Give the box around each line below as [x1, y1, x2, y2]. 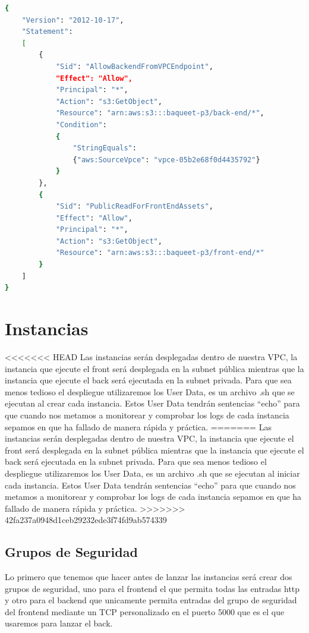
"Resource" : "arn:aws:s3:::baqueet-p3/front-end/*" [55, 248, 264, 257]
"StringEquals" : [72, 144, 137, 153]
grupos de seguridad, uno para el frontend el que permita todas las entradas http [5, 582, 300, 594]
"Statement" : [21, 27, 73, 36]
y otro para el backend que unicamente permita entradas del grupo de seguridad [5, 594, 297, 606]
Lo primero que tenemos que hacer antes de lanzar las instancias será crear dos [5, 571, 292, 583]
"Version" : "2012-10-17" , [21, 15, 124, 24]
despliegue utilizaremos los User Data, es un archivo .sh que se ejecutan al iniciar [5, 467, 300, 479]
